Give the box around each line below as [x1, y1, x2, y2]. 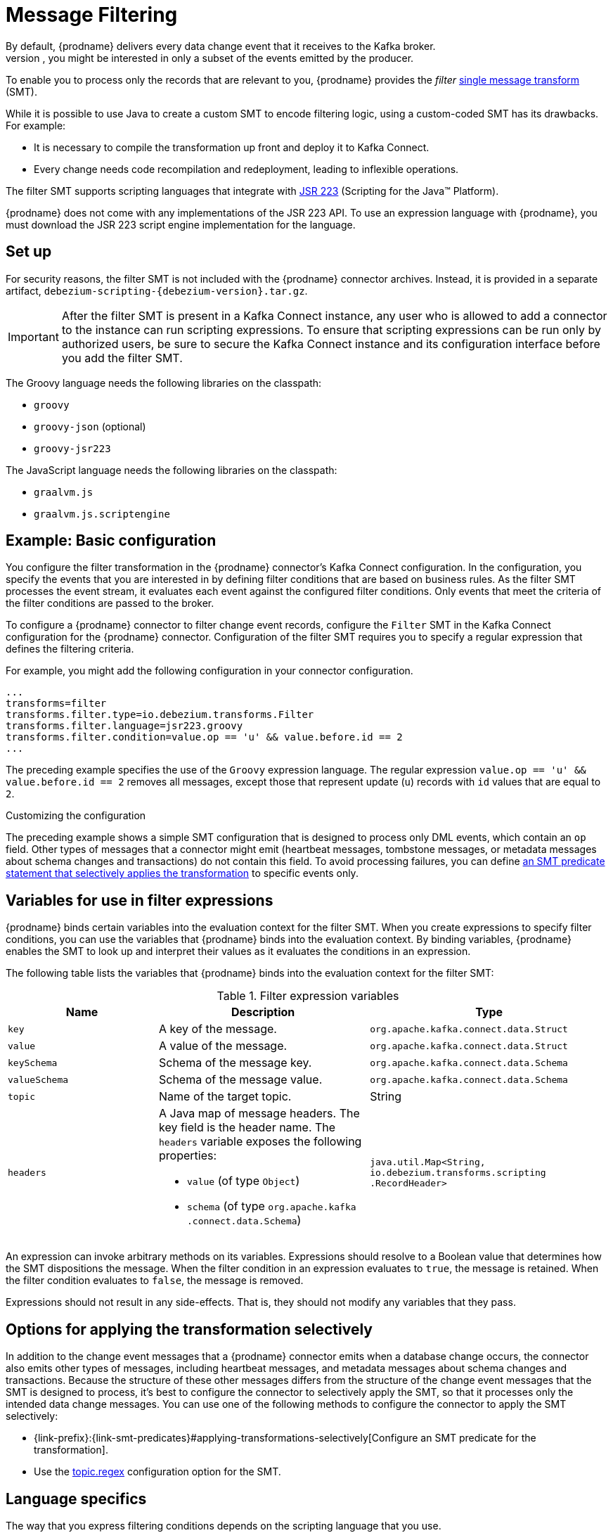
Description [231, 1005, 295, 1020]
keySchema [8, 1057, 58, 1068]
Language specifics [6, 1489, 147, 1508]
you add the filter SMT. [61, 350, 183, 365]
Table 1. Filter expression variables [217, 989, 399, 1003]
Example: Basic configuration [6, 532, 217, 550]
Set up [6, 243, 52, 261]
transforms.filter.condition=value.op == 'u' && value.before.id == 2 [6, 731, 403, 743]
